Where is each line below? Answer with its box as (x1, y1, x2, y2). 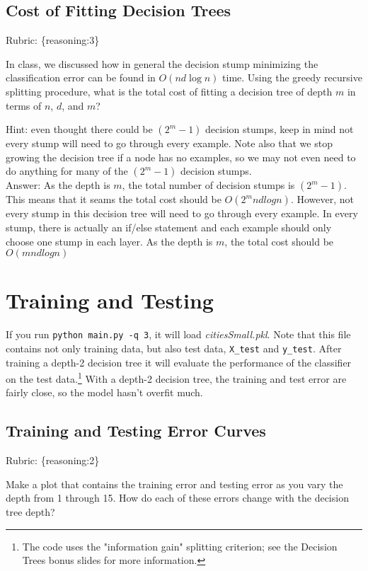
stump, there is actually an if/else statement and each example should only (6, 219, 332, 234)
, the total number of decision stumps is (122, 178, 295, 192)
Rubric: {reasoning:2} (6, 453, 100, 468)
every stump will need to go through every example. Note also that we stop (6, 136, 333, 151)
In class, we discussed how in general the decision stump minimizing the (6, 56, 318, 71)
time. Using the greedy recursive (222, 70, 362, 85)
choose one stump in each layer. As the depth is (6, 233, 213, 248)
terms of (6, 98, 42, 113)
